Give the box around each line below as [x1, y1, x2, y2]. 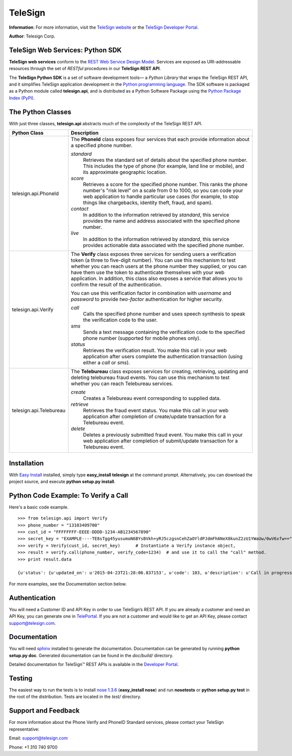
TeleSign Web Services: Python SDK [9, 46, 122, 54]
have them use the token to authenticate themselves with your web [71, 269, 225, 276]
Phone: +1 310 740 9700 [9, 744, 58, 750]
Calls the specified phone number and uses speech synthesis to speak [83, 310, 245, 317]
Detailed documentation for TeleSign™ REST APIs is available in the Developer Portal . [9, 661, 179, 667]
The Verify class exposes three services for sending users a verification [71, 251, 237, 258]
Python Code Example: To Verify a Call [9, 491, 128, 500]
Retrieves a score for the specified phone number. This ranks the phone [83, 181, 248, 188]
